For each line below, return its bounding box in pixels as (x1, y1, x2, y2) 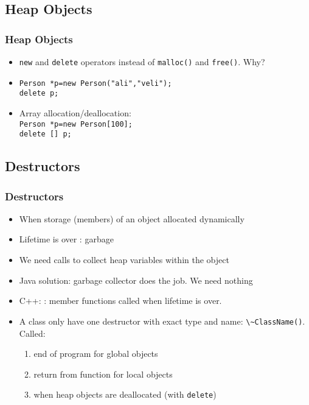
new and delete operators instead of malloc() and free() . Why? (19, 55, 265, 68)
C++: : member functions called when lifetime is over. (19, 294, 222, 307)
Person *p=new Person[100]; (19, 119, 133, 129)
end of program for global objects (33, 347, 158, 360)
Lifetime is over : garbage (19, 233, 114, 245)
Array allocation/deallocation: (19, 106, 131, 119)
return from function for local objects (33, 367, 173, 380)
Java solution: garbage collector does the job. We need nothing (19, 273, 253, 286)
